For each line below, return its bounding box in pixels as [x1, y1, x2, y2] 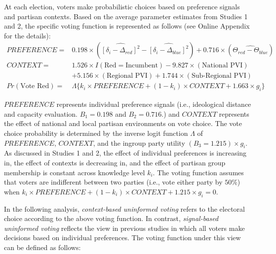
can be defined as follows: [4, 242, 81, 253]
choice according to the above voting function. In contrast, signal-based [4, 213, 219, 223]
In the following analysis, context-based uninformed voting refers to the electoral [4, 203, 245, 214]
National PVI [202, 62, 243, 69]
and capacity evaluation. [4, 108, 78, 119]
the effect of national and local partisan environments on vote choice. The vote [4, 118, 242, 128]
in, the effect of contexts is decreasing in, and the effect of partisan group [4, 158, 226, 168]
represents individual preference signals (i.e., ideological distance [56, 99, 251, 109]
